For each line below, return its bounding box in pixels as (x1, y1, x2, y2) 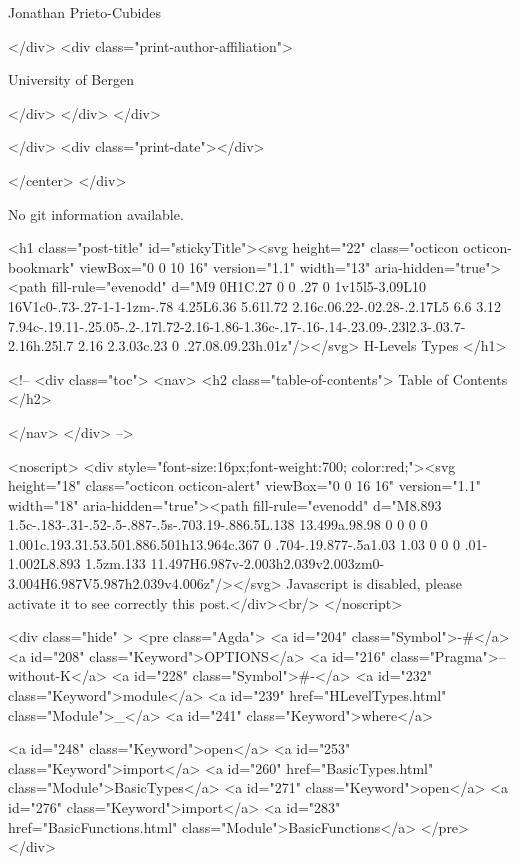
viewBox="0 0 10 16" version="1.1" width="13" (79, 256, 371, 277)
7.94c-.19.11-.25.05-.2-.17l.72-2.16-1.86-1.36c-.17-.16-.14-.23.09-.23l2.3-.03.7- (8, 315, 466, 336)
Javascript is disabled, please (286, 573, 462, 594)
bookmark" (8, 256, 75, 277)
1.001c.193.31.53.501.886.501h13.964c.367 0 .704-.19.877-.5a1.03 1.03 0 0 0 (8, 533, 460, 554)
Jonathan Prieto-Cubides (8, 2, 161, 22)
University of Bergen (8, 69, 134, 90)
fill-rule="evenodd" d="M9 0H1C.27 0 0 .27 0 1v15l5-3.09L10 (51, 276, 427, 297)
